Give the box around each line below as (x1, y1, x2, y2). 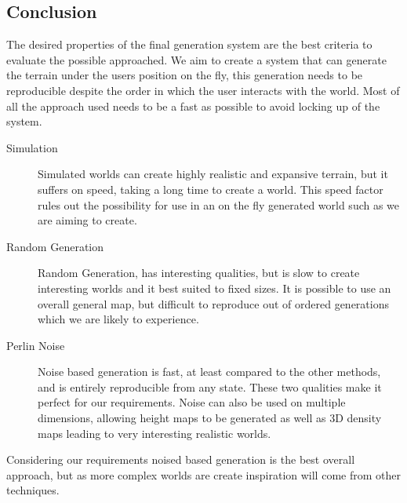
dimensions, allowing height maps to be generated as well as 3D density (38, 410, 382, 426)
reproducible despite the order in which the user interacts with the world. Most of (6, 82, 400, 98)
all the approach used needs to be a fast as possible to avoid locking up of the (6, 97, 380, 114)
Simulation (6, 139, 58, 155)
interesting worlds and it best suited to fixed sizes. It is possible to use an (38, 279, 391, 296)
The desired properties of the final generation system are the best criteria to (6, 36, 372, 53)
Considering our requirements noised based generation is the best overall (6, 451, 355, 468)
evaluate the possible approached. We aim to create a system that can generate (6, 51, 387, 67)
